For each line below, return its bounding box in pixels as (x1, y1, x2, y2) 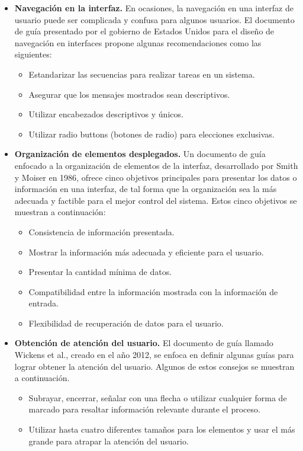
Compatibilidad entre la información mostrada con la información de (28, 285, 278, 298)
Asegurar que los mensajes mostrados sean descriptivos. (28, 88, 230, 100)
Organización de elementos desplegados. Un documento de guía (14, 148, 266, 160)
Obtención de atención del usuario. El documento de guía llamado (14, 337, 273, 349)
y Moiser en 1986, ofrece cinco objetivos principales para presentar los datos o (14, 171, 297, 183)
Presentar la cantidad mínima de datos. (28, 266, 172, 278)
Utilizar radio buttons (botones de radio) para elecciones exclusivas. (28, 127, 275, 140)
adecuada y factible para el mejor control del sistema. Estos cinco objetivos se (14, 194, 297, 206)
